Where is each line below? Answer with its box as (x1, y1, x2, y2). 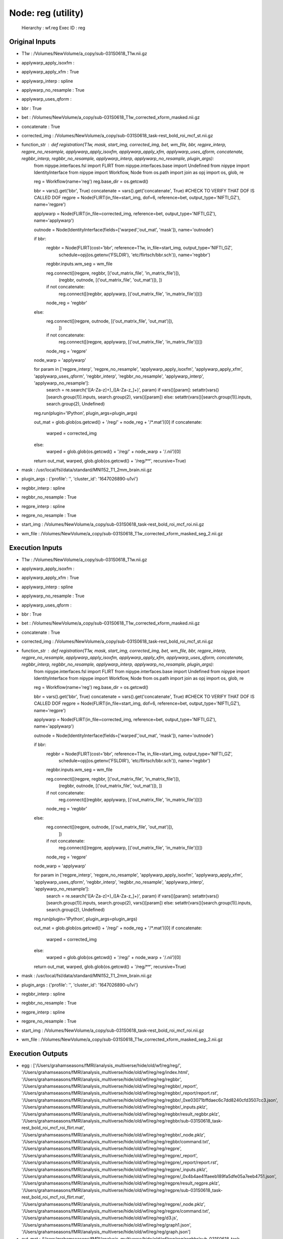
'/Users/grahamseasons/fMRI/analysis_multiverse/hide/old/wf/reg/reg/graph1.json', (21, 1222, 191, 1228)
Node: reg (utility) (9, 7, 84, 18)
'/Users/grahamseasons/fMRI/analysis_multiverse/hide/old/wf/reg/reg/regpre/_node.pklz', (21, 1201, 205, 1207)
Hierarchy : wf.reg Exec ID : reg (21, 25, 85, 31)
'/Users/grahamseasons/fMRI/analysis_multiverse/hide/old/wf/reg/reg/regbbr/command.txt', (21, 1139, 210, 1145)
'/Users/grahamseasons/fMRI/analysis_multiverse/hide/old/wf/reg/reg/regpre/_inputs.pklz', (21, 1166, 208, 1172)
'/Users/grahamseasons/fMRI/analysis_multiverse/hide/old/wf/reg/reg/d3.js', (21, 1215, 178, 1221)
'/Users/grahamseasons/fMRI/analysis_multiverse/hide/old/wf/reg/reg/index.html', (21, 1070, 189, 1075)
